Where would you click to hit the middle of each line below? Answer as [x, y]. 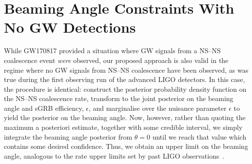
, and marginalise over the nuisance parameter [157, 108]
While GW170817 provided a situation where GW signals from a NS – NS [112, 51]
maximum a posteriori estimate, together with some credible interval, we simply [123, 127]
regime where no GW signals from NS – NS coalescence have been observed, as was [126, 70]
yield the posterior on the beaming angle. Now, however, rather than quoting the [125, 117]
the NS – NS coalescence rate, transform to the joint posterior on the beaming [119, 98]
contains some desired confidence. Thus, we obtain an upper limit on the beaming [126, 146]
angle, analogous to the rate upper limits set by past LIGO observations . [114, 155]
